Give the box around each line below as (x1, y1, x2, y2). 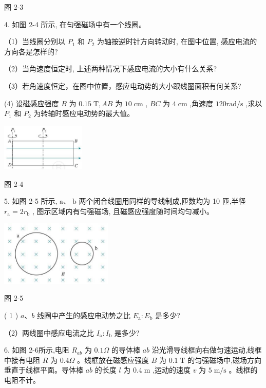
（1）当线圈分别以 (4, 36, 65, 47)
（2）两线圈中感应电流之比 (4, 327, 94, 338)
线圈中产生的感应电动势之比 (36, 310, 130, 321)
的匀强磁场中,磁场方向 (187, 354, 262, 365)
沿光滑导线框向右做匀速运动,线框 (151, 344, 262, 355)
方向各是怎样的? (4, 46, 58, 56)
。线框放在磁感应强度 (77, 354, 149, 365)
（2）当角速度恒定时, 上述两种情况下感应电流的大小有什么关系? (4, 63, 217, 74)
